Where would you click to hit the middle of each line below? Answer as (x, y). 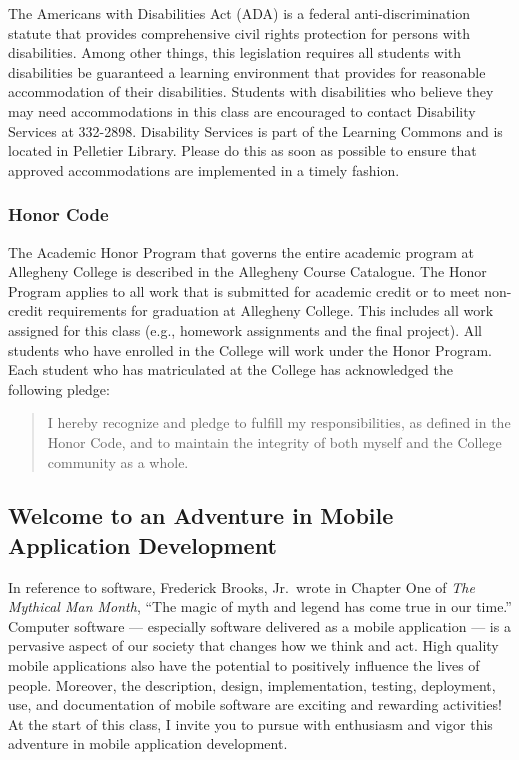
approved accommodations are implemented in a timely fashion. (204, 169)
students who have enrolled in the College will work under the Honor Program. (250, 349)
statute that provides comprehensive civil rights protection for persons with (239, 32)
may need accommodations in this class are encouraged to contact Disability (242, 110)
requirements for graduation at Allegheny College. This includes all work (270, 310)
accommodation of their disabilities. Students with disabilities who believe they (251, 91)
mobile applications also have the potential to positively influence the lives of (244, 665)
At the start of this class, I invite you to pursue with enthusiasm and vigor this (250, 723)
